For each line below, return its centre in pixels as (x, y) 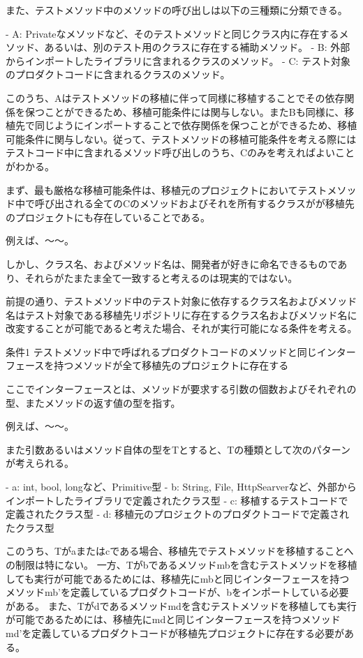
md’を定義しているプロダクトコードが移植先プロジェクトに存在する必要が (175, 633)
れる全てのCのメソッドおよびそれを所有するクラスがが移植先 (214, 203)
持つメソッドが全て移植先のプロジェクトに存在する (171, 365)
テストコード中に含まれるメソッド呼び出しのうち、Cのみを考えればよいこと (180, 152)
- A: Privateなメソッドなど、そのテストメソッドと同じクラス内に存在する (172, 33)
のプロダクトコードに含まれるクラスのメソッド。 (118, 74)
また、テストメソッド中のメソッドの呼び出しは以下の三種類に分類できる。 (177, 10)
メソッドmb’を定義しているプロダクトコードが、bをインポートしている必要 (177, 592)
